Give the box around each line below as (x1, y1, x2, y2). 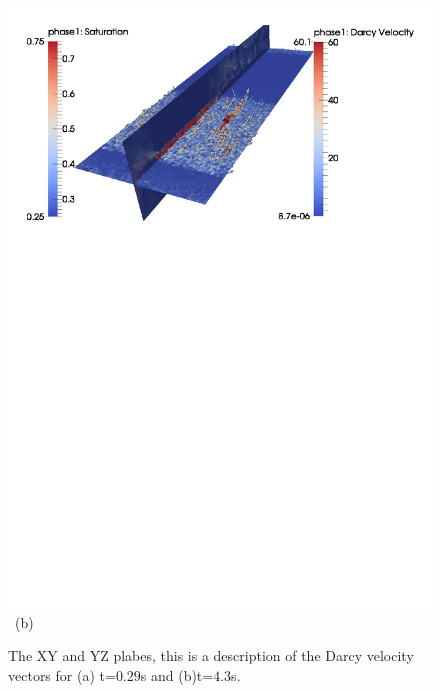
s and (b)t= (140, 664, 214, 685)
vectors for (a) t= (8, 664, 116, 685)
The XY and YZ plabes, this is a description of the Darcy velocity (8, 645, 414, 666)
